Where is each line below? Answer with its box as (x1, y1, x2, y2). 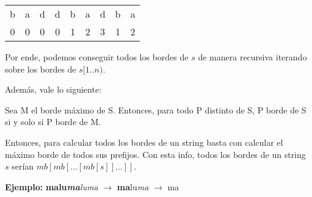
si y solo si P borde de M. (5, 115, 101, 128)
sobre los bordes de (5, 62, 76, 75)
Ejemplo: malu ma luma (5, 180, 98, 193)
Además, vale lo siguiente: (5, 83, 102, 96)
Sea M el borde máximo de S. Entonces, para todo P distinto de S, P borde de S (5, 103, 307, 116)
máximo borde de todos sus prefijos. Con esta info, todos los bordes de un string (5, 148, 306, 160)
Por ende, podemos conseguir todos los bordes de (5, 51, 189, 63)
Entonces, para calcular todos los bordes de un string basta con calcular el (5, 135, 283, 148)
